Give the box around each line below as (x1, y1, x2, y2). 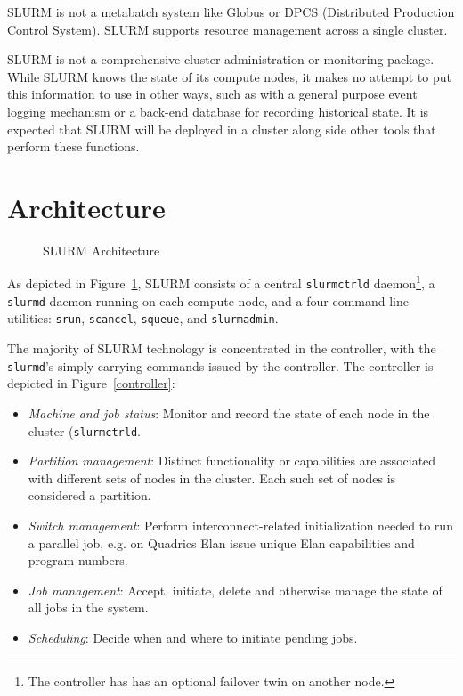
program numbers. (28, 551, 128, 570)
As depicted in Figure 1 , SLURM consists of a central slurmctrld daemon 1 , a (7, 271, 435, 293)
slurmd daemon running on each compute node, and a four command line (7, 291, 409, 310)
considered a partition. (28, 486, 151, 505)
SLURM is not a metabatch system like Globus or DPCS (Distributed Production (7, 3, 455, 20)
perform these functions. (7, 137, 140, 156)
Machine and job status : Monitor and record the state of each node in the (28, 403, 430, 422)
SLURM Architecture (43, 240, 160, 259)
